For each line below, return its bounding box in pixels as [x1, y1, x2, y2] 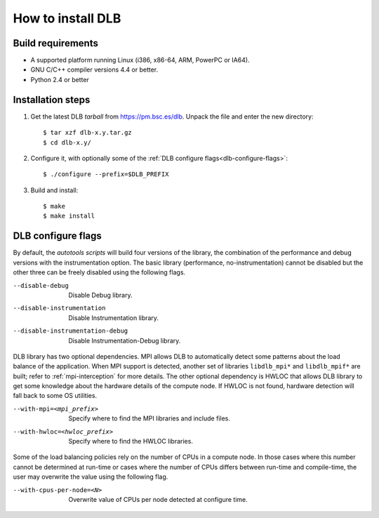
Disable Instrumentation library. [68, 313, 159, 322]
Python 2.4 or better [30, 75, 89, 84]
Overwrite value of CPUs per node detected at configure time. [68, 495, 248, 503]
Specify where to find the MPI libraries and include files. [68, 414, 231, 423]
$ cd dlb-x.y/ [43, 138, 91, 147]
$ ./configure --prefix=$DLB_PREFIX [43, 171, 169, 178]
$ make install [43, 212, 95, 220]
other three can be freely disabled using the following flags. [13, 268, 186, 277]
